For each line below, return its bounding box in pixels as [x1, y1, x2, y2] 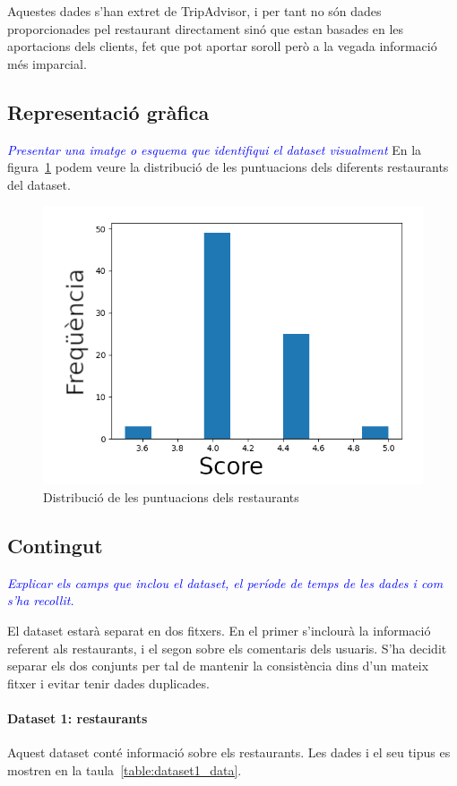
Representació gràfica [7, 98, 210, 125]
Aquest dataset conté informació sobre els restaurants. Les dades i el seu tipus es [7, 743, 451, 762]
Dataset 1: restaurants [7, 708, 148, 727]
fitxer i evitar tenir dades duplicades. [7, 673, 210, 692]
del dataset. [7, 175, 71, 193]
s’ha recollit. [7, 591, 74, 610]
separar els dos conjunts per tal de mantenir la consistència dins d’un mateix [7, 656, 429, 675]
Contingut [7, 531, 103, 559]
